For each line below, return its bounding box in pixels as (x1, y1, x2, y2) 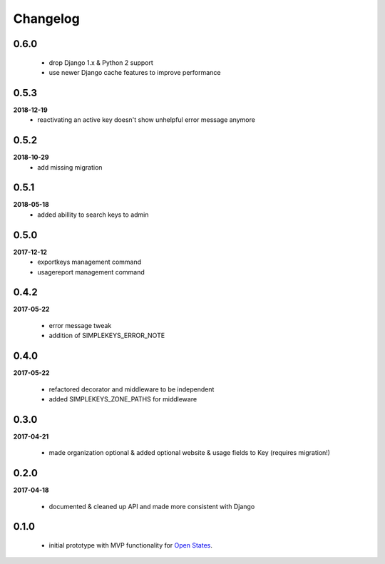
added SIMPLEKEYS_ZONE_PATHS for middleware (48, 394, 197, 403)
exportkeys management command (37, 257, 142, 267)
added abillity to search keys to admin (37, 210, 149, 219)
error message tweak (48, 321, 112, 329)
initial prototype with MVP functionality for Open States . (48, 540, 213, 549)
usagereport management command (37, 267, 145, 276)
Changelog (13, 11, 80, 26)
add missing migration (37, 163, 103, 171)
